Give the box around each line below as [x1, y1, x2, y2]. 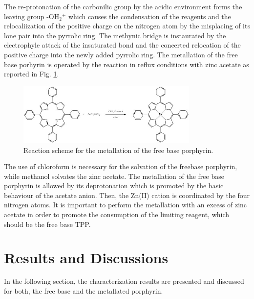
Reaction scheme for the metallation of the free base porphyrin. [23, 145, 213, 155]
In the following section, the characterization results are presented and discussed [4, 276, 244, 286]
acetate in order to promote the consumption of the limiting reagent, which [4, 209, 230, 220]
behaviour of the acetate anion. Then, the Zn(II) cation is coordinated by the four [4, 190, 250, 200]
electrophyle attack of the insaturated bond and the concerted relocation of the [4, 40, 241, 50]
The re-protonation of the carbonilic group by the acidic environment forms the [4, 1, 242, 11]
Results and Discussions [4, 248, 169, 268]
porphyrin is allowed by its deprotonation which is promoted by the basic [4, 180, 224, 191]
